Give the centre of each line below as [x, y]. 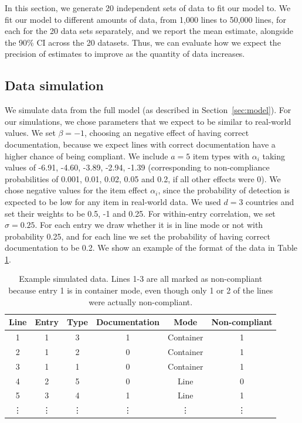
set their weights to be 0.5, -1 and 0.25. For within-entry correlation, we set [140, 213]
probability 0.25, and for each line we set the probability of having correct [138, 236]
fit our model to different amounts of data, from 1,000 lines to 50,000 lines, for [145, 19]
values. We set [30, 133]
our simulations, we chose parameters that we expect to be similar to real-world [148, 121]
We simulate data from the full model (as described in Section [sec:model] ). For [148, 110]
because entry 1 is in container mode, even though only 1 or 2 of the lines [141, 290]
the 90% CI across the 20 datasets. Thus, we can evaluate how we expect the [143, 42]
